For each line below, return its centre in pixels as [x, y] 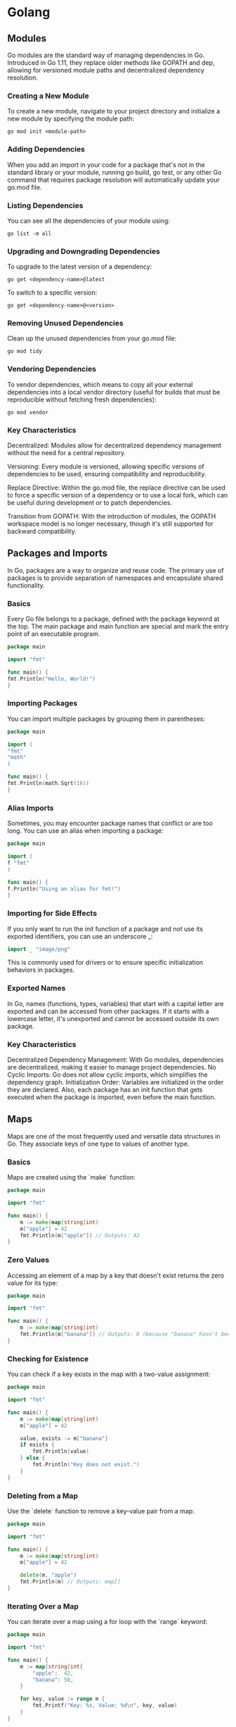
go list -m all [29, 233]
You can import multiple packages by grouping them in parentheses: [106, 719]
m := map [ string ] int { [51, 1666]
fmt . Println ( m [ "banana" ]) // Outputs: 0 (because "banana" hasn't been [127, 1335]
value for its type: [33, 1282]
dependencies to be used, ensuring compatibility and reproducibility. [107, 474]
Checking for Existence [48, 1358]
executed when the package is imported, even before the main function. [112, 1097]
